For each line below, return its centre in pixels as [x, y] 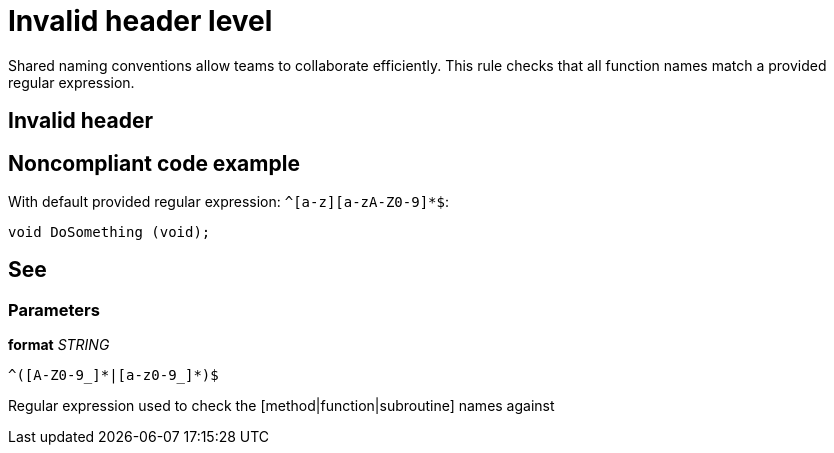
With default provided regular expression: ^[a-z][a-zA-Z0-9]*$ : [228, 202]
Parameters [54, 309]
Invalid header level [140, 21]
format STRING [59, 345]
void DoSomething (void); [109, 232]
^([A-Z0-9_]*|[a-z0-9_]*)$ [113, 375]
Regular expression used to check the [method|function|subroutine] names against [281, 406]
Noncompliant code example [154, 163]
